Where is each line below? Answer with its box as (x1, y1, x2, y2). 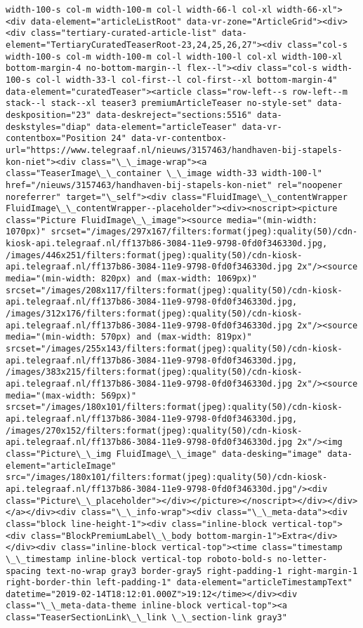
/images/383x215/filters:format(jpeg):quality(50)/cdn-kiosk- (6, 367, 303, 378)
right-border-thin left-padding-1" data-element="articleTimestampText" (6, 577, 352, 588)
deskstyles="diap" (6, 121, 91, 132)
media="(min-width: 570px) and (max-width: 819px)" (6, 332, 252, 342)
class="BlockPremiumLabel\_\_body (30, 530, 192, 541)
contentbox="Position (6, 133, 107, 144)
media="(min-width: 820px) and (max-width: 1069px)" (6, 274, 257, 284)
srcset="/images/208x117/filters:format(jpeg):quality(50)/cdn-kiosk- (6, 285, 343, 295)
